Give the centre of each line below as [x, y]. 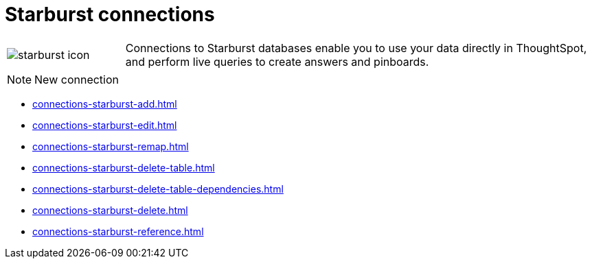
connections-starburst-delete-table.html [124, 167]
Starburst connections [110, 14]
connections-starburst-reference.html [118, 231]
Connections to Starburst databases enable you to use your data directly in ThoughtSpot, [356, 48]
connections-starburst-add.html [105, 104]
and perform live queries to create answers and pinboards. [277, 61]
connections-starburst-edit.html [105, 125]
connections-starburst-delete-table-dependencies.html [158, 189]
